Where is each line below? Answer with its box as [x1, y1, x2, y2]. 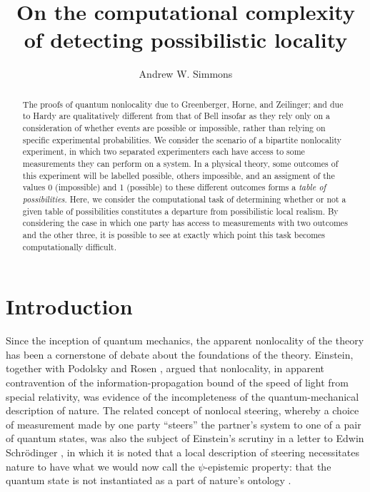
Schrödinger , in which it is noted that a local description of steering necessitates [6, 444, 359, 459]
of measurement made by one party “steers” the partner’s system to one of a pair [6, 416, 361, 431]
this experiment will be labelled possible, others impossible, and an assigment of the [22, 169, 335, 181]
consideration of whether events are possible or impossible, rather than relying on [22, 122, 326, 134]
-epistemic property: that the [204, 458, 331, 473]
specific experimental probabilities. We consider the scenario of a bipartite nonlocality [22, 133, 342, 145]
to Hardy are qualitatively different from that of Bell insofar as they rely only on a [22, 110, 331, 122]
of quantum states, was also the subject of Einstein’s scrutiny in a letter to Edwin [6, 431, 364, 446]
